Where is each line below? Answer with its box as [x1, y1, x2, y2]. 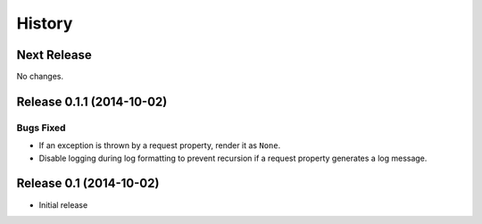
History [16, 13, 73, 33]
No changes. [16, 71, 64, 82]
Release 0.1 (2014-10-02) [16, 176, 160, 191]
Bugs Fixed [16, 121, 66, 134]
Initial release [38, 199, 88, 210]
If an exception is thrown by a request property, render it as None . [38, 140, 281, 151]
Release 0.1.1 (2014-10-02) [16, 94, 168, 109]
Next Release [16, 47, 93, 62]
